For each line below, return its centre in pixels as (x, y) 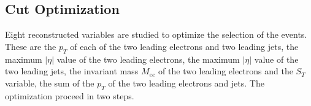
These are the (31, 46)
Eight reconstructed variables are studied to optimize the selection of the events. (156, 34)
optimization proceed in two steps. (70, 95)
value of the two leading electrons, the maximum (148, 59)
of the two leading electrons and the (226, 71)
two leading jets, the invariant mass (72, 71)
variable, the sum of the (50, 83)
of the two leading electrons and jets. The (186, 83)
